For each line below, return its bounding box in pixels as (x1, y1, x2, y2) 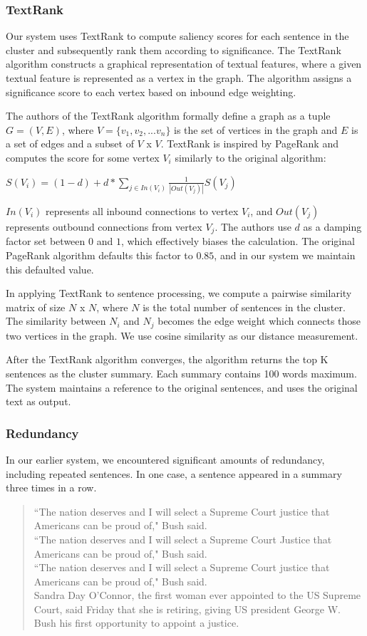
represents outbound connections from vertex (6, 219, 202, 234)
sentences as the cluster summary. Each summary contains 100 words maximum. (6, 365, 357, 380)
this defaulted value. (6, 261, 94, 276)
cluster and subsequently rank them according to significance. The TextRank (6, 42, 341, 57)
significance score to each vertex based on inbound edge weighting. (6, 84, 296, 99)
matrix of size (6, 299, 66, 314)
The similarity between (6, 313, 106, 328)
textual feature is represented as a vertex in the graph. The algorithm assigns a (6, 71, 352, 85)
